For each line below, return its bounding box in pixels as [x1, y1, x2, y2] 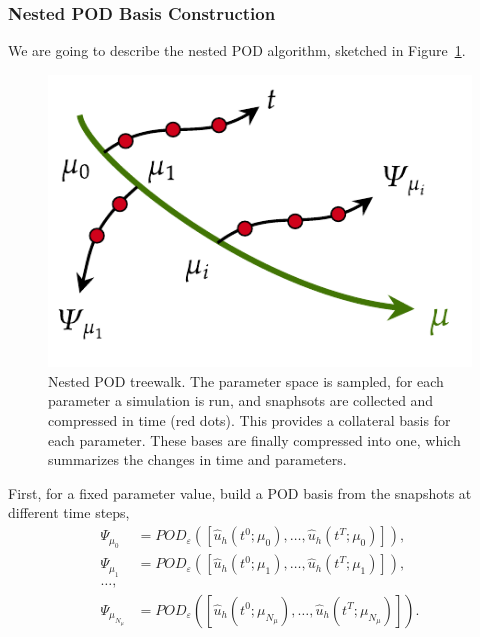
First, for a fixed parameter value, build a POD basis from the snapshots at [8, 482, 472, 503]
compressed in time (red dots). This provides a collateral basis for [48, 410, 451, 431]
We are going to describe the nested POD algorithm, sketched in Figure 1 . [8, 40, 466, 61]
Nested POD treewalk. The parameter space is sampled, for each [48, 370, 444, 391]
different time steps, [8, 502, 130, 523]
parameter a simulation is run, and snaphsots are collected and [48, 390, 434, 411]
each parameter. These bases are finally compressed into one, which [48, 429, 461, 450]
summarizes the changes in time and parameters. [48, 449, 347, 470]
